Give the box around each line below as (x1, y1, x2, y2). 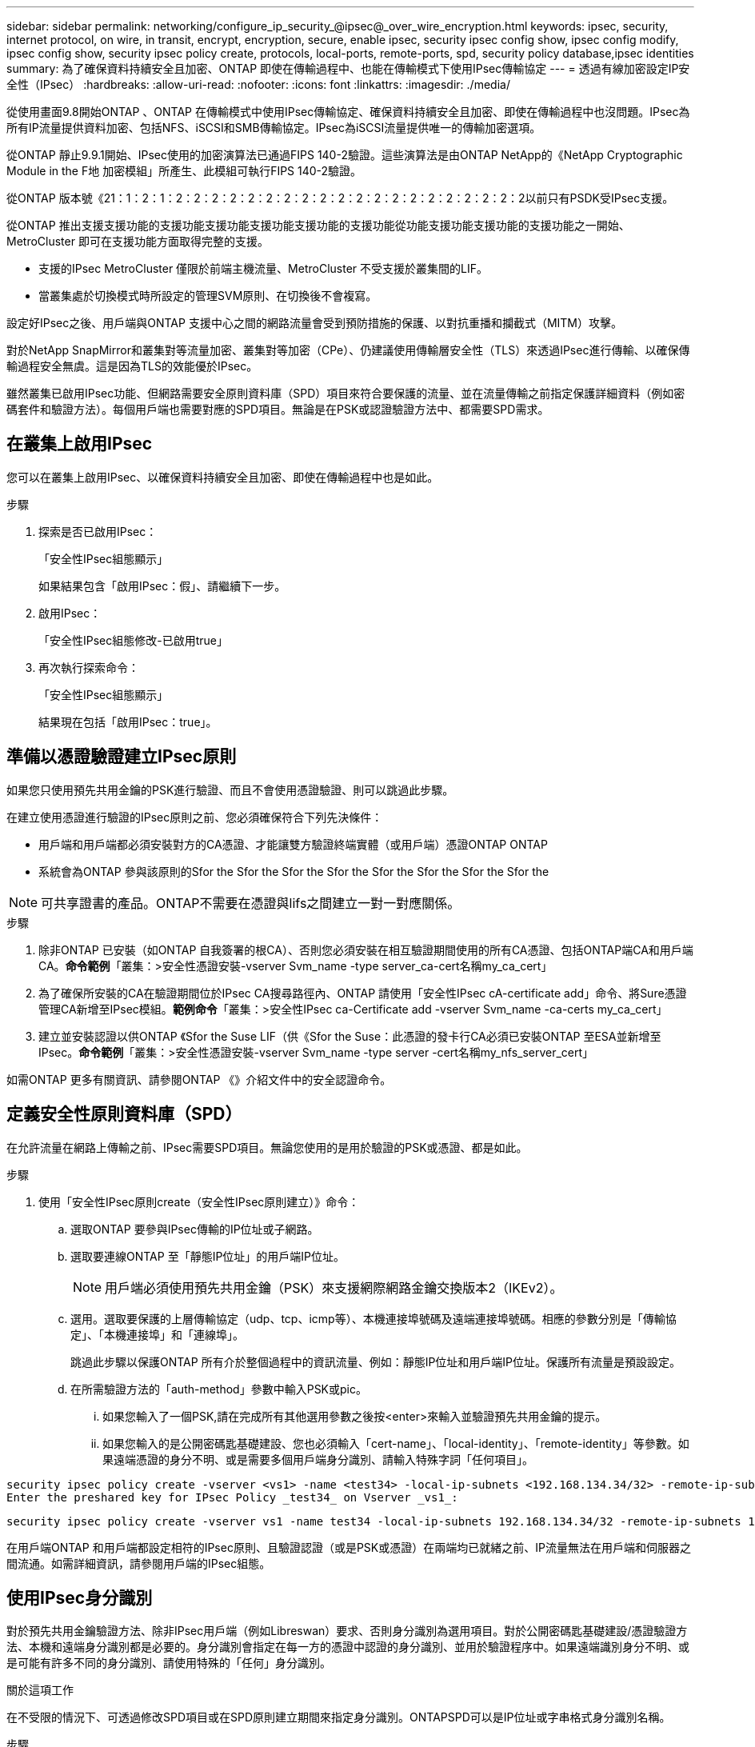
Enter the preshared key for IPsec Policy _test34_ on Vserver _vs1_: (6, 1490, 458, 1504)
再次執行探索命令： (38, 660, 139, 674)
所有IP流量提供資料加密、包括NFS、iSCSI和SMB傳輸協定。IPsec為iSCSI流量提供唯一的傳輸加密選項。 (6, 121, 541, 134)
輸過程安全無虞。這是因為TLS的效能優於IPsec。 (6, 359, 258, 373)
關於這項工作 (6, 1683, 74, 1697)
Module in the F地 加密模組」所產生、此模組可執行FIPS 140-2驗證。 (6, 164, 362, 178)
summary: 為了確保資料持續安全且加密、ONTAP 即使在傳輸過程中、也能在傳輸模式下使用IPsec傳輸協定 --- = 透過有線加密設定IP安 (6, 62, 690, 75)
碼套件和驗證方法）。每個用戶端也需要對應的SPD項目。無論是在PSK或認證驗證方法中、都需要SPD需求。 (6, 402, 549, 416)
